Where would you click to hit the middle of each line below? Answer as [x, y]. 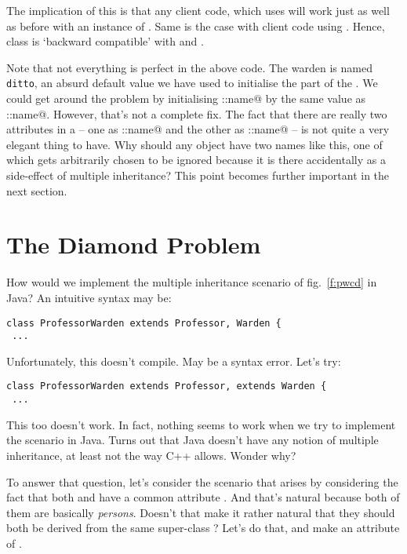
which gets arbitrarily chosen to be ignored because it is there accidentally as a [196, 160]
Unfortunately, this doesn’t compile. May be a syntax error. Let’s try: [174, 361]
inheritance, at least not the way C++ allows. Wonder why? [151, 455]
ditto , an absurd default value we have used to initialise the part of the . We [192, 83]
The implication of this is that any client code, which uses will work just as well [198, 10]
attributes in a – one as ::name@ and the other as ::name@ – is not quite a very [198, 129]
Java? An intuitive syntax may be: [89, 297]
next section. [37, 190]
